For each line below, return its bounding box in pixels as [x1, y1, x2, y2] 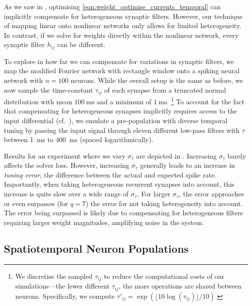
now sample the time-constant [4, 84, 93, 95]
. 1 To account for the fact [167, 95, 245, 106]
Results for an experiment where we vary [4, 150, 126, 161]
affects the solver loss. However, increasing [4, 160, 129, 170]
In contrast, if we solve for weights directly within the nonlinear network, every [4, 30, 239, 40]
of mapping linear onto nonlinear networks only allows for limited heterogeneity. [4, 20, 241, 31]
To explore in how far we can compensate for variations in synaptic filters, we [4, 56, 234, 66]
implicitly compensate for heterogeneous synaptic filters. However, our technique [4, 11, 243, 21]
